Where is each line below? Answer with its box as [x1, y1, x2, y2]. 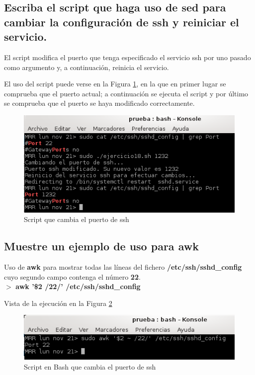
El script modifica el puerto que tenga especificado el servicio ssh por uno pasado [4, 52, 251, 62]
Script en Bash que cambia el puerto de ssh [24, 361, 156, 372]
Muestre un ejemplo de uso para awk [4, 238, 199, 254]
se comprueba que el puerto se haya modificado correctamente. [4, 98, 195, 108]
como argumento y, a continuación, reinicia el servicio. [4, 62, 169, 72]
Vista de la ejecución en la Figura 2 [4, 298, 112, 308]
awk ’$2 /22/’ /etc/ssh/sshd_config [15, 281, 141, 292]
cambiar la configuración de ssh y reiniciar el [4, 14, 239, 29]
